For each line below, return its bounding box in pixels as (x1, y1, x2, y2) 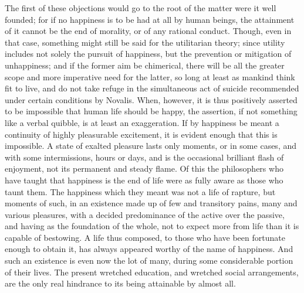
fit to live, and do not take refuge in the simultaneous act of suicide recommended (5, 82, 299, 94)
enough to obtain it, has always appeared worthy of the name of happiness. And (5, 243, 293, 255)
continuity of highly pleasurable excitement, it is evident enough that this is (5, 128, 278, 140)
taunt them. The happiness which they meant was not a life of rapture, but (5, 185, 276, 197)
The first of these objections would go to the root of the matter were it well (5, 2, 276, 13)
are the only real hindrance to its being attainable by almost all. (5, 277, 236, 289)
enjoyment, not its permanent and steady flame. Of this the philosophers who (5, 162, 283, 175)
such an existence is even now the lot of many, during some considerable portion (5, 254, 293, 267)
